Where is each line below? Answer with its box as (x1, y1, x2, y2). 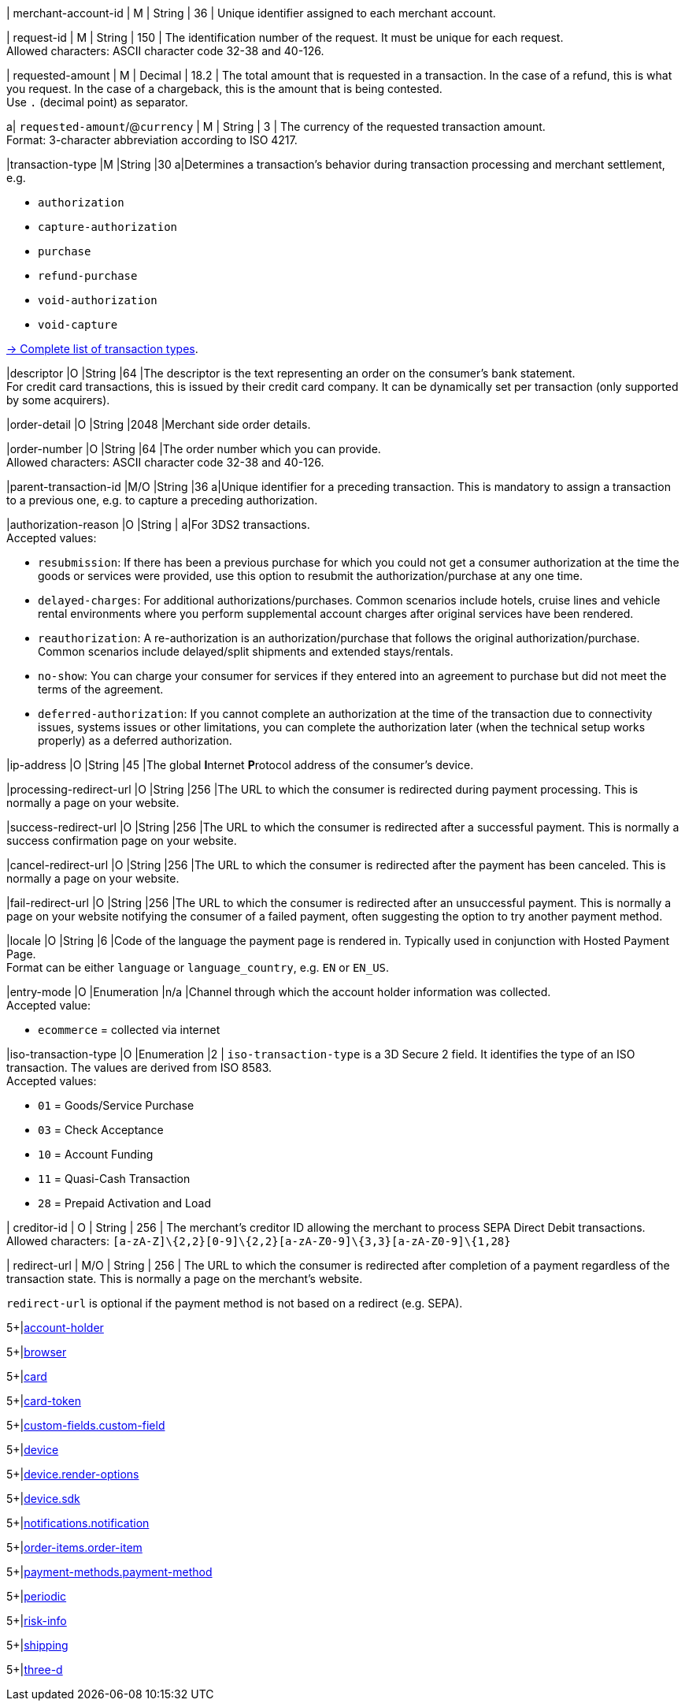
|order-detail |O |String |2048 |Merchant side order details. (6, 418, 311, 431)
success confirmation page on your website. (6, 834, 237, 847)
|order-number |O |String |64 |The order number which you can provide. (6, 442, 381, 456)
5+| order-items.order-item (6, 1541, 143, 1554)
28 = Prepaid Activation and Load (38, 1196, 211, 1210)
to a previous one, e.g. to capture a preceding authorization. (6, 493, 318, 507)
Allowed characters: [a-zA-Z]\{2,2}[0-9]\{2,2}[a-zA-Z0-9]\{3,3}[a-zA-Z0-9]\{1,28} (6, 1234, 511, 1248)
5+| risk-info (6, 1614, 67, 1627)
